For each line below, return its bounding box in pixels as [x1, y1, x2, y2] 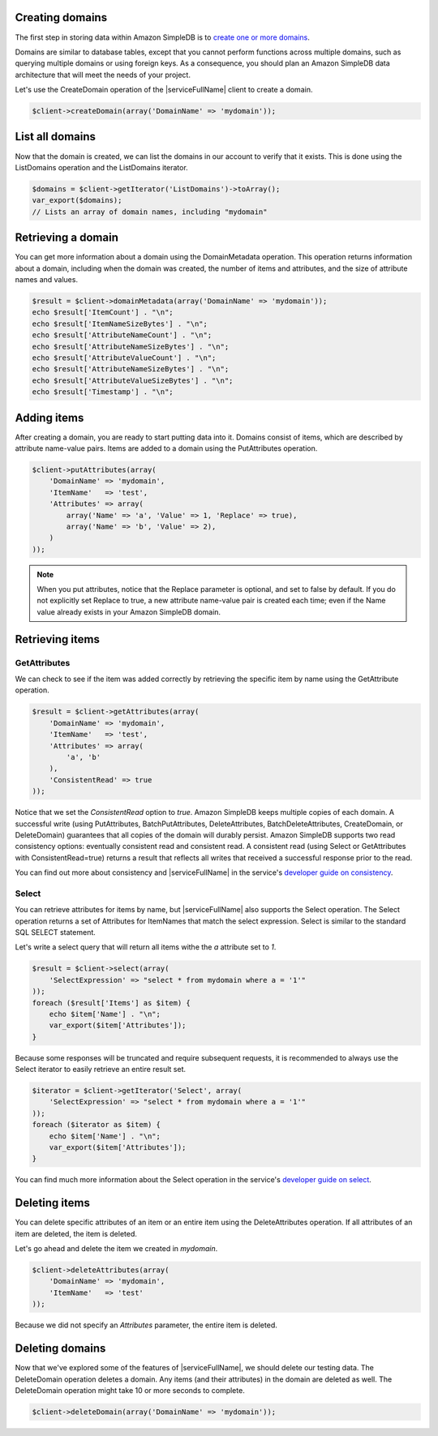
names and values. [15, 275, 79, 284]
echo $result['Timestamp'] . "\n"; [32, 388, 174, 397]
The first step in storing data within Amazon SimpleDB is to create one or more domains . [15, 32, 310, 42]
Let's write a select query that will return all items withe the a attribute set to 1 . [15, 942, 277, 952]
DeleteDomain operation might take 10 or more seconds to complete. [15, 1385, 245, 1395]
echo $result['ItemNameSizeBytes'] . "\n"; [32, 319, 208, 328]
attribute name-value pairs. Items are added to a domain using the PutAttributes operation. [15, 444, 318, 453]
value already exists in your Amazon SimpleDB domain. [36, 607, 221, 616]
